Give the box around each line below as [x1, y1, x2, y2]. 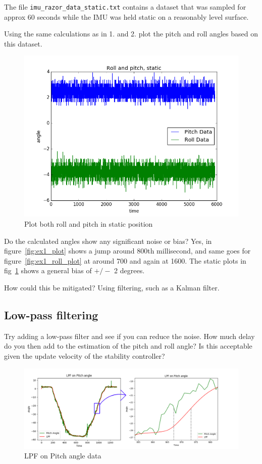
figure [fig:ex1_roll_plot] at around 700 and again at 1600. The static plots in [4, 255, 246, 266]
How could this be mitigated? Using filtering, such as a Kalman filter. [4, 282, 220, 292]
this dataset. [4, 38, 42, 49]
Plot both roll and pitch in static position [24, 219, 153, 229]
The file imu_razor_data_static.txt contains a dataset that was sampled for [4, 2, 246, 12]
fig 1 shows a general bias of [4, 265, 92, 276]
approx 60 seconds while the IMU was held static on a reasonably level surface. [4, 11, 249, 22]
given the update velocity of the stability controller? [4, 350, 165, 361]
